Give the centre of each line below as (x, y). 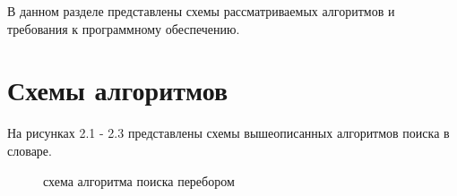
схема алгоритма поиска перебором (139, 180)
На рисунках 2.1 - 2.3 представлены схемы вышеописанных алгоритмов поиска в (228, 133)
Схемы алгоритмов (118, 90)
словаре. (30, 150)
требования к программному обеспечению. (124, 28)
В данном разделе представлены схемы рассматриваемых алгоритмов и (201, 11)
